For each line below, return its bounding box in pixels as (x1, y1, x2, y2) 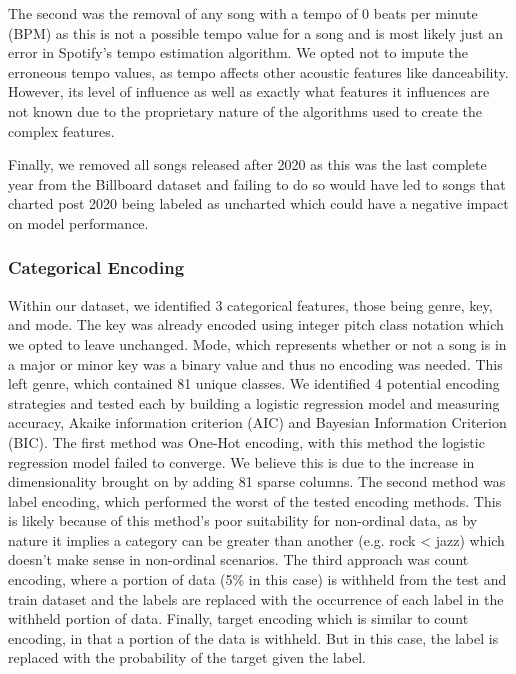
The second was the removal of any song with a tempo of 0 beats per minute (8, 3, 478, 23)
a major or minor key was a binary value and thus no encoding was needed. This (8, 353, 503, 374)
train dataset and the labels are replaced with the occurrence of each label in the (8, 588, 504, 609)
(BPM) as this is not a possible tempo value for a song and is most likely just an (8, 22, 503, 43)
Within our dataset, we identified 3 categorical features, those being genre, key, (8, 294, 493, 315)
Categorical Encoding (8, 255, 185, 280)
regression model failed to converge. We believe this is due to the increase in (8, 451, 475, 472)
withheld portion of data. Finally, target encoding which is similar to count (8, 608, 469, 629)
